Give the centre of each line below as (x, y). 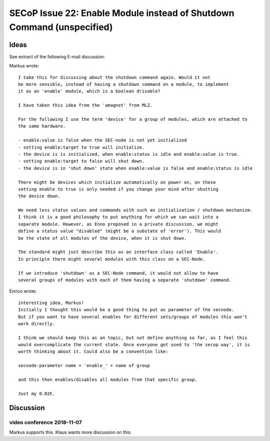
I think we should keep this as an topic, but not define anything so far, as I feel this (133, 338)
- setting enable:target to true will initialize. (81, 147)
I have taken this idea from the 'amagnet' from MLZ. (85, 105)
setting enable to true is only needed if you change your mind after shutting (118, 189)
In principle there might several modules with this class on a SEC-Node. (112, 259)
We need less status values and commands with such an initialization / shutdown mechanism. (135, 210)
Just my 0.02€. (37, 394)
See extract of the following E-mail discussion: (57, 56)
